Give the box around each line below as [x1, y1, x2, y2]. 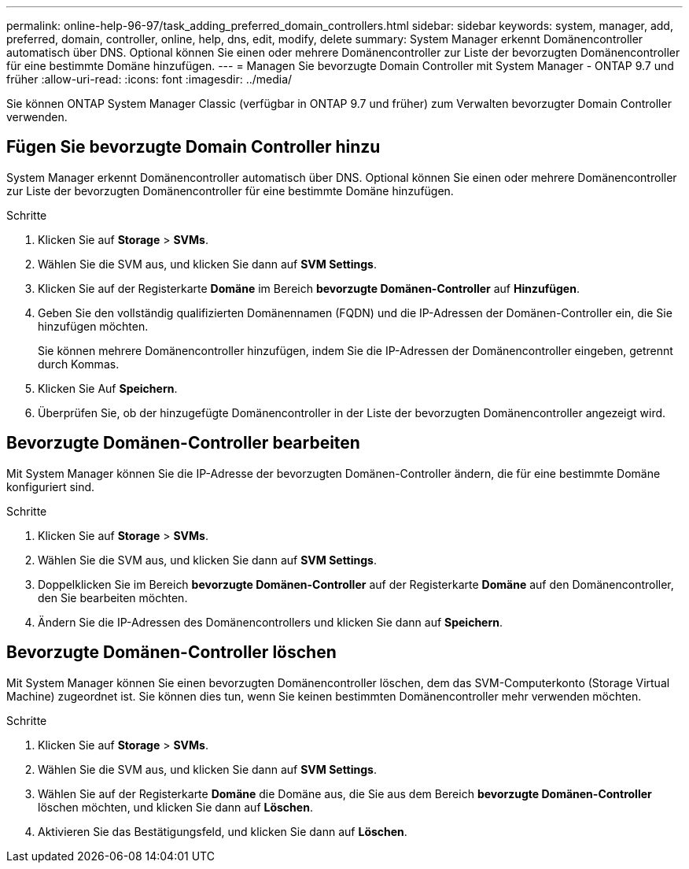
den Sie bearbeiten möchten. [38, 590, 188, 605]
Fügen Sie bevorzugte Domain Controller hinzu [6, 137, 381, 157]
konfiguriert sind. [6, 479, 95, 494]
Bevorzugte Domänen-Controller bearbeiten [6, 433, 360, 453]
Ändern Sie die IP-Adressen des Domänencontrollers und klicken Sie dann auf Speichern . [38, 615, 503, 629]
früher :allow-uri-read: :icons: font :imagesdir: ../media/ [6, 72, 293, 86]
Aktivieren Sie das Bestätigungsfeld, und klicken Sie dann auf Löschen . [38, 824, 407, 838]
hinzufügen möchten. [38, 319, 149, 333]
